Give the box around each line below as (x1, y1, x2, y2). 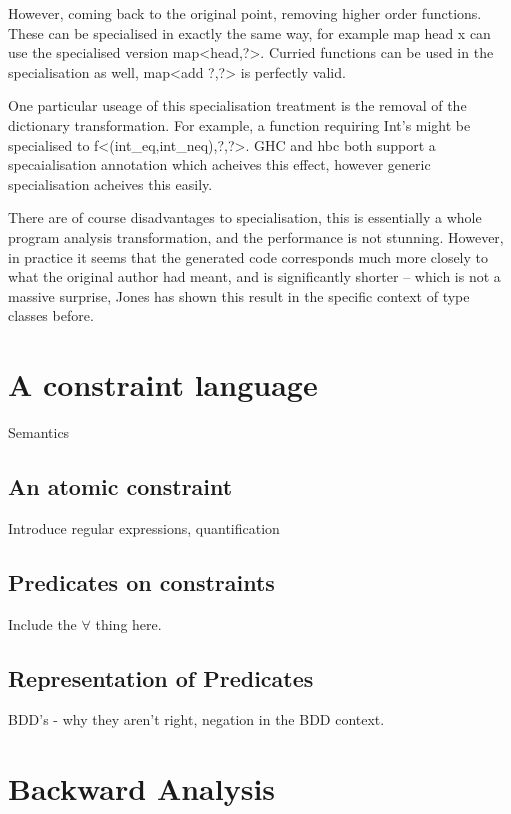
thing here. (95, 613, 162, 634)
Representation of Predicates (8, 662, 314, 693)
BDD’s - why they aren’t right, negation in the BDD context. (8, 709, 385, 730)
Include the (8, 613, 77, 634)
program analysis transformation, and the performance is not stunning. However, (8, 226, 504, 247)
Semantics (8, 422, 70, 443)
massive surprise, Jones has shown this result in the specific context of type (8, 285, 470, 306)
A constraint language (8, 364, 318, 405)
